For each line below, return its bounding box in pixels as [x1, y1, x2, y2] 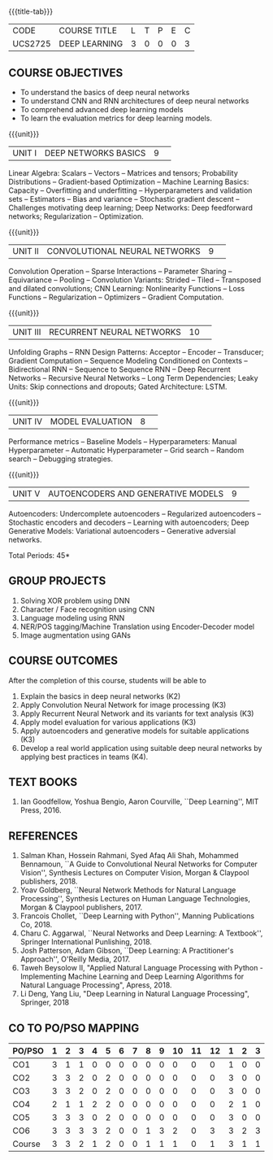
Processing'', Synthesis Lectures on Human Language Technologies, [19, 894, 250, 904]
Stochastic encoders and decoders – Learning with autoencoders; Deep [8, 517, 249, 527]
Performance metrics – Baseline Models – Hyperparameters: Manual [8, 437, 237, 446]
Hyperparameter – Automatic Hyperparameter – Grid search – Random [8, 446, 245, 455]
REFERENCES [8, 829, 79, 843]
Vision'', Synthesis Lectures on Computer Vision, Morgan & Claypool [19, 868, 249, 878]
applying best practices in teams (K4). [19, 752, 149, 761]
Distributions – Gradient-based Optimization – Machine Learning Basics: [8, 177, 249, 186]
